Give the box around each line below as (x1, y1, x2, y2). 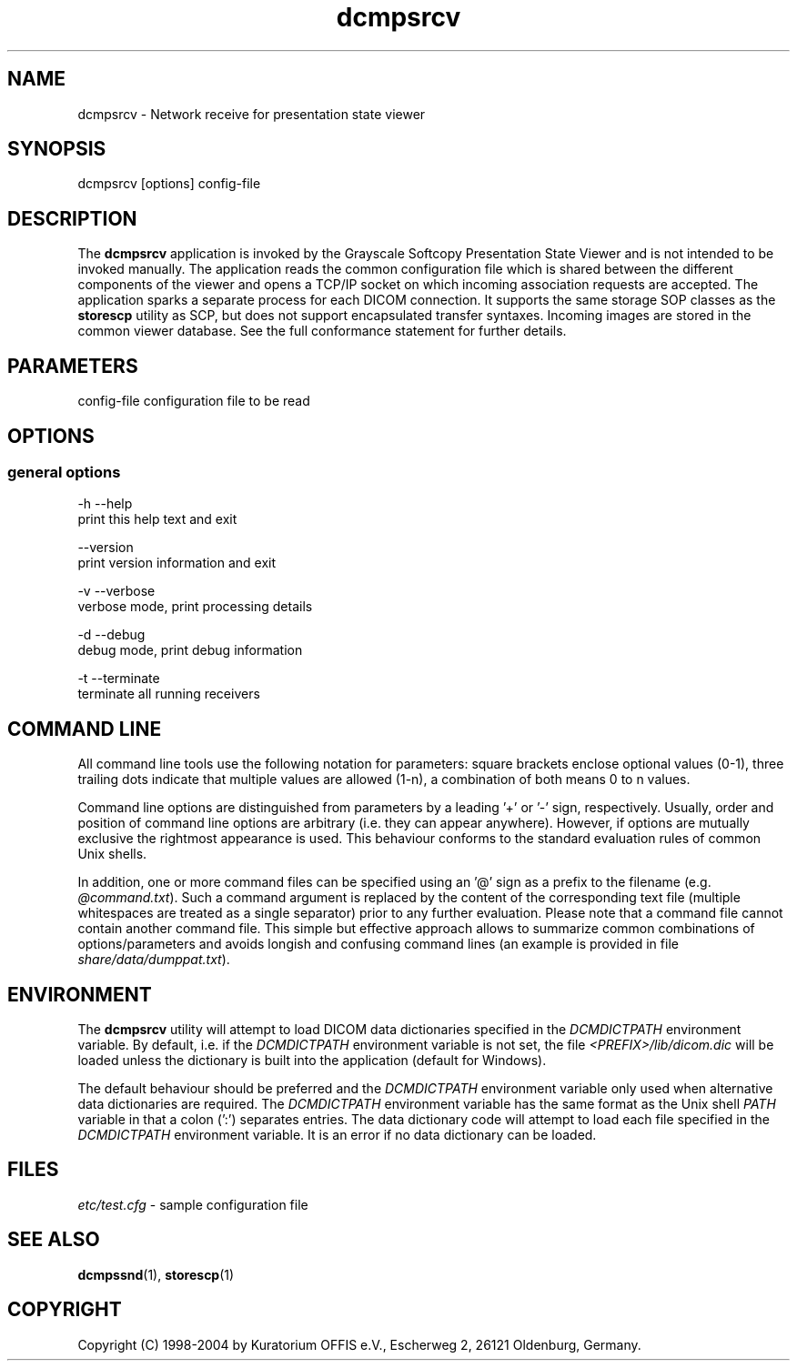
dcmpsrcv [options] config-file (77, 176, 261, 192)
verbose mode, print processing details (77, 598, 313, 615)
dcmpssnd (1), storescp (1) (77, 1266, 235, 1282)
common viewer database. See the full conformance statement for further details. (77, 323, 567, 339)
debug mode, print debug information (77, 642, 303, 659)
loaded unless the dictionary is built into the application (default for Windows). (77, 1052, 547, 1069)
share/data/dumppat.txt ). (77, 951, 230, 968)
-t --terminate (77, 670, 160, 687)
